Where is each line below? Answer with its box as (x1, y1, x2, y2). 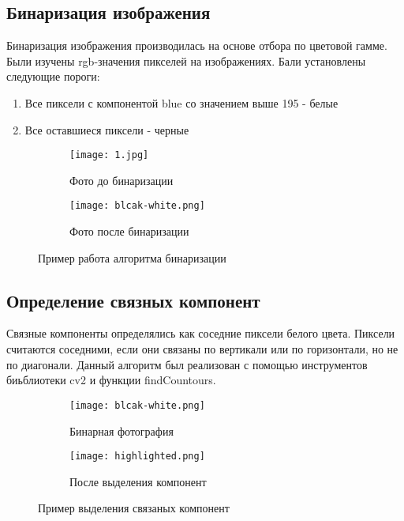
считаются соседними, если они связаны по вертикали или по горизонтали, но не (6, 341, 398, 357)
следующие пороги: (6, 68, 100, 85)
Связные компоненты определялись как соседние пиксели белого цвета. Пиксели (6, 325, 395, 342)
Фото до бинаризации (69, 172, 174, 188)
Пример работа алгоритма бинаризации (38, 249, 226, 266)
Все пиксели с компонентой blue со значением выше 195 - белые (24, 94, 339, 111)
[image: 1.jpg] (69, 149, 149, 161)
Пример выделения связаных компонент (38, 500, 230, 516)
